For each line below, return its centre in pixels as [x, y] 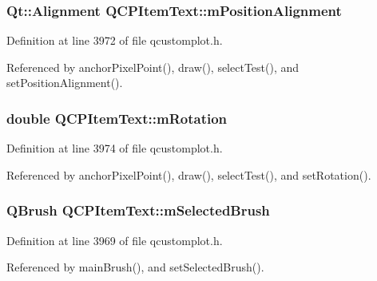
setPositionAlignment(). [65, 83]
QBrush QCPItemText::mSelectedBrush [138, 210]
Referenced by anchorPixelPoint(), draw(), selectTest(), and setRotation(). [189, 174]
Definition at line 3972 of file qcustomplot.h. [115, 40]
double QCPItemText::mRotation [117, 118]
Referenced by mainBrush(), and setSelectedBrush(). [135, 267]
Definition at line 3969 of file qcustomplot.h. [115, 240]
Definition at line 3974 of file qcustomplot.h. [115, 148]
